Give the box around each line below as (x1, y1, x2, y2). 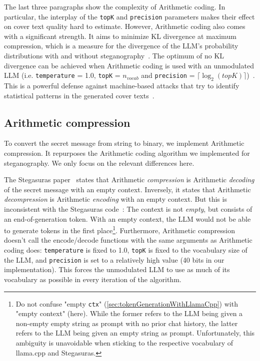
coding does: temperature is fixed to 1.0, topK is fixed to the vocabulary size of (4, 245, 247, 255)
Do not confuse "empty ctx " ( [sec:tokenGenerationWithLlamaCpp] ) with (15, 298, 238, 309)
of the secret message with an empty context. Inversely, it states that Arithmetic (4, 184, 251, 194)
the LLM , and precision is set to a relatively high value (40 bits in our (4, 254, 224, 265)
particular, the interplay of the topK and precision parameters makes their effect (4, 11, 255, 21)
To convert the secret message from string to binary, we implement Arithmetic (4, 138, 244, 148)
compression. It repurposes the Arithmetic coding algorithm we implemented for (4, 148, 250, 158)
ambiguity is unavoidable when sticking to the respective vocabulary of (15, 337, 233, 348)
